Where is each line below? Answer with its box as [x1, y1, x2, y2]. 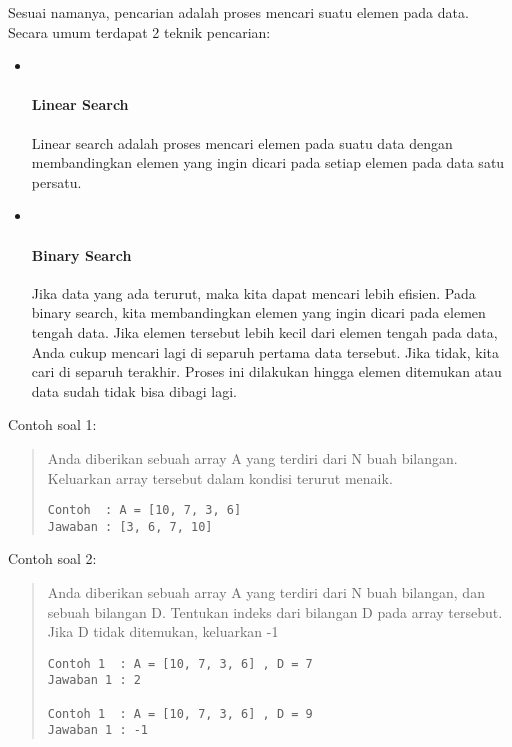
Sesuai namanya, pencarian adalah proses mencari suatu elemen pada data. [8, 2, 469, 22]
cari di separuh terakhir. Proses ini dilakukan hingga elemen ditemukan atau [31, 361, 502, 382]
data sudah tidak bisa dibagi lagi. [31, 380, 237, 401]
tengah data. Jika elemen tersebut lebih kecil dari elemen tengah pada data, [31, 321, 498, 342]
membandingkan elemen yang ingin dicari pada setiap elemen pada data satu [31, 152, 505, 173]
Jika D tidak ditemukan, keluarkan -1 [47, 621, 279, 642]
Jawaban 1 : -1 [47, 723, 149, 738]
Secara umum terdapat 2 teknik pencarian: [8, 21, 271, 42]
